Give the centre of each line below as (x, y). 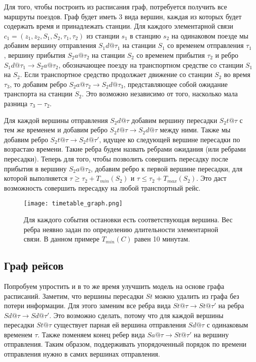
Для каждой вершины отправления (56, 120)
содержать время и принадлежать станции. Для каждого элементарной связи (119, 26)
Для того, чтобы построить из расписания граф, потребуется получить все (116, 6)
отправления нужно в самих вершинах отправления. (82, 354)
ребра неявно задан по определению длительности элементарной (121, 229)
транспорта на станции (38, 94)
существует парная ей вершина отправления (120, 325)
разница (16, 103)
